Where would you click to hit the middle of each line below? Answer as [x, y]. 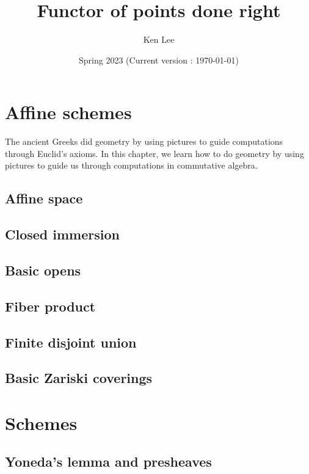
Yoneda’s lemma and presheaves [108, 461]
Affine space [44, 198]
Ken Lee [159, 39]
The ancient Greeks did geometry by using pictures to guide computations [144, 141]
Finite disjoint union [71, 342]
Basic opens [43, 270]
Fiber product [50, 306]
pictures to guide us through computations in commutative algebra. [131, 165]
